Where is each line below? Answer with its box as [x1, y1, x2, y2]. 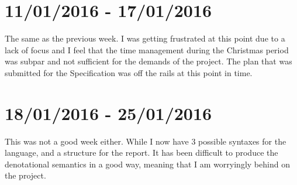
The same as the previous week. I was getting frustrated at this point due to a [5, 32, 285, 44]
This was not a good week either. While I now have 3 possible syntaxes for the [5, 135, 286, 147]
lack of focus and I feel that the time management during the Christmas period [5, 43, 289, 56]
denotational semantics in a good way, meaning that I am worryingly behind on [5, 157, 290, 170]
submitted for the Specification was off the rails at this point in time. [5, 66, 253, 78]
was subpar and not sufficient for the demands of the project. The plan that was [5, 55, 292, 67]
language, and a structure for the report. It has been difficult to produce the [5, 146, 278, 159]
